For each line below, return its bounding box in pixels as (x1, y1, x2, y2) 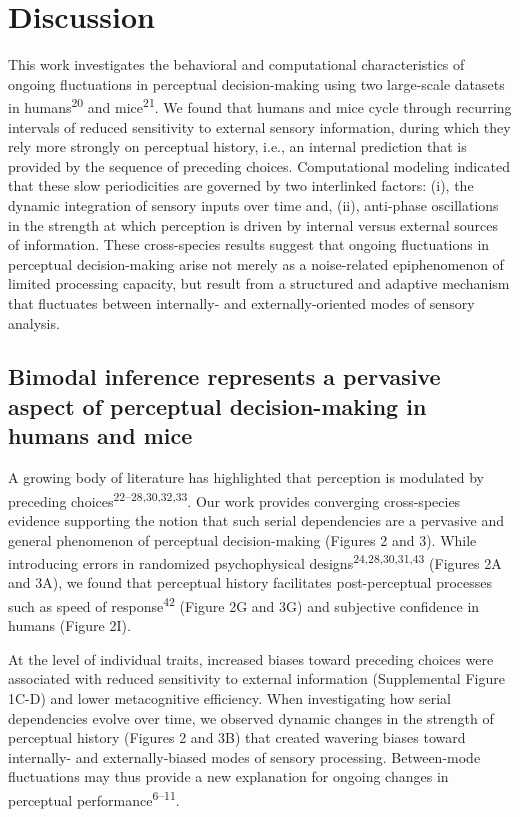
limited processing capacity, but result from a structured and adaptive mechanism (8, 273, 510, 294)
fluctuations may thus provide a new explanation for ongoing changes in (8, 766, 449, 787)
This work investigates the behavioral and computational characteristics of (8, 54, 465, 75)
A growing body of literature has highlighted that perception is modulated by (8, 467, 484, 488)
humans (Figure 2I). (8, 615, 131, 636)
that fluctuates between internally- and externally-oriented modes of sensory (8, 292, 475, 313)
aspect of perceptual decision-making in (8, 390, 427, 421)
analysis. (8, 312, 60, 333)
